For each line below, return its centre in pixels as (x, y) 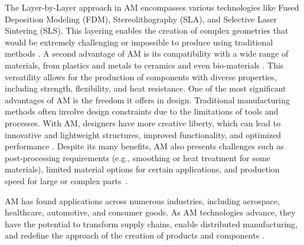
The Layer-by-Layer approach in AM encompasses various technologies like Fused (152, 7)
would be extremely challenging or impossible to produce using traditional (139, 42)
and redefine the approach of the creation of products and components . (135, 235)
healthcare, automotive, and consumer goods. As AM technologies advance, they (150, 212)
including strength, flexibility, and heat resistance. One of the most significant (146, 88)
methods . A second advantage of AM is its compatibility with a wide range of (147, 53)
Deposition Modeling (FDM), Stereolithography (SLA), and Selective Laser (141, 19)
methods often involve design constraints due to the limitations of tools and (142, 111)
